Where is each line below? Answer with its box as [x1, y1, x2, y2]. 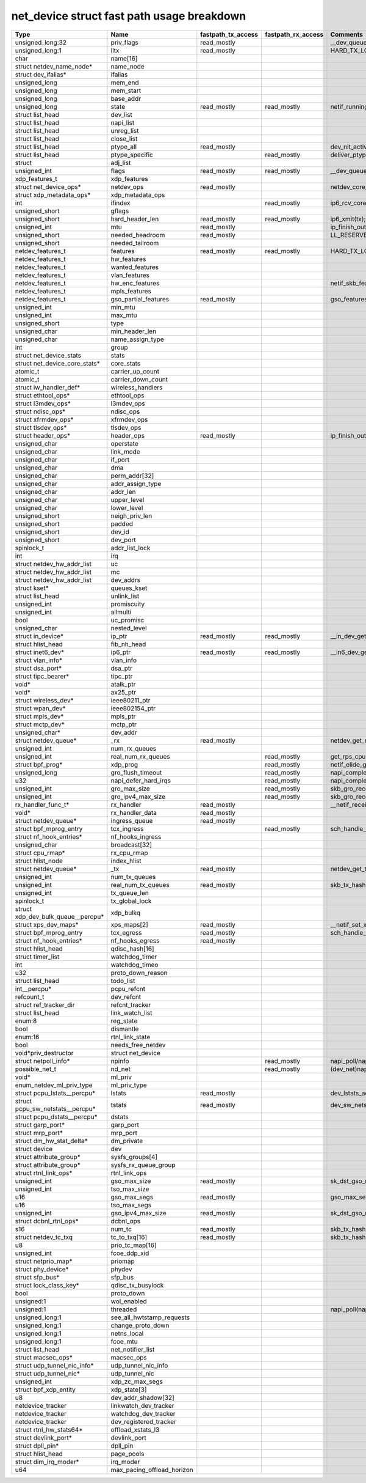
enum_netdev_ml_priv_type [15, 1081, 93, 1089]
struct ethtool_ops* [15, 391, 70, 400]
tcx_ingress [110, 824, 144, 833]
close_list [110, 134, 138, 143]
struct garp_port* [15, 1121, 65, 1129]
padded [110, 520, 134, 528]
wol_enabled [110, 1297, 147, 1305]
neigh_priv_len [110, 511, 152, 520]
